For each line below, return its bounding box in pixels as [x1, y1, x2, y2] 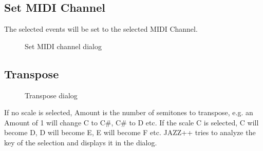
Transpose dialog [25, 90, 78, 100]
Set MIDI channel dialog [25, 40, 102, 51]
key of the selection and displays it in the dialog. [4, 137, 157, 147]
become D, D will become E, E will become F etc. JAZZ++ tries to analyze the [4, 127, 256, 138]
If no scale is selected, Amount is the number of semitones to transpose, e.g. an [4, 107, 253, 118]
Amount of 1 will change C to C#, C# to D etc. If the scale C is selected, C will [4, 117, 259, 127]
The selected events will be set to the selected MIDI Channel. [4, 24, 198, 34]
